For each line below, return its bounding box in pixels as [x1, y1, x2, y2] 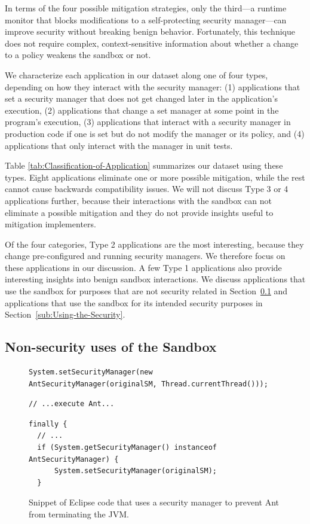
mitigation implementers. [5, 218, 96, 230]
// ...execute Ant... [29, 400, 115, 409]
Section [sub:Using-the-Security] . [5, 308, 125, 321]
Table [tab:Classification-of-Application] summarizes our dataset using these [5, 159, 283, 172]
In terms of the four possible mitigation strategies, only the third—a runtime [5, 2, 287, 14]
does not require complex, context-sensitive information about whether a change [5, 36, 299, 49]
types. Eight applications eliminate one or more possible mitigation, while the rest [5, 170, 305, 183]
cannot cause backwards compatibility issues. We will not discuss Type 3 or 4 [5, 182, 288, 195]
